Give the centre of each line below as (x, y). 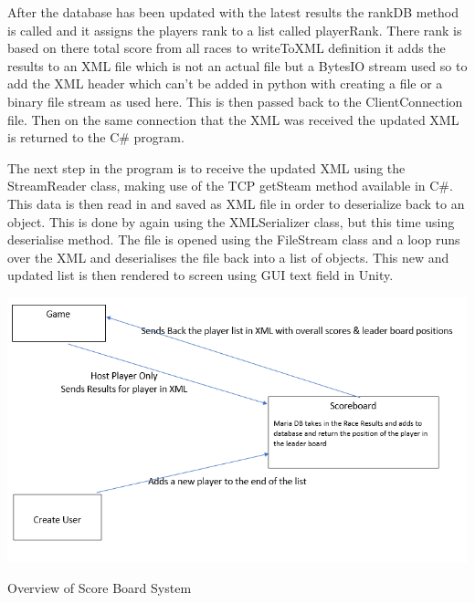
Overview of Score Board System (100, 587)
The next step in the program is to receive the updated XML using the (206, 167)
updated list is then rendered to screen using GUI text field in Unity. (201, 275)
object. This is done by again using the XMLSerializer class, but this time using (231, 221)
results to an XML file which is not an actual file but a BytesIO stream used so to (237, 65)
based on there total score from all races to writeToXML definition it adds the (227, 48)
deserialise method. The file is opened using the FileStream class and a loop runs (234, 239)
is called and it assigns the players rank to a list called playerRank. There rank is (235, 30)
